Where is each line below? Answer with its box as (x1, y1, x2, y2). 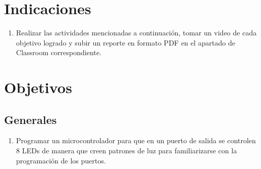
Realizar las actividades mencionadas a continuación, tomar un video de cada (16, 27, 257, 38)
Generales (4, 111, 57, 127)
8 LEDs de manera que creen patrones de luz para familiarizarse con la (16, 145, 237, 156)
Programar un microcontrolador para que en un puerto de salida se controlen (16, 135, 256, 146)
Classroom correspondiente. (16, 47, 102, 58)
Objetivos (4, 77, 72, 98)
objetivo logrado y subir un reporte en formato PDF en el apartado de (16, 37, 236, 48)
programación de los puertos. (16, 155, 106, 165)
